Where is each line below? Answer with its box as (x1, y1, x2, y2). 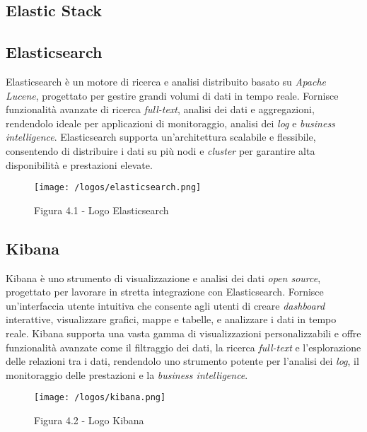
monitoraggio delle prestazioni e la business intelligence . (6, 367, 248, 382)
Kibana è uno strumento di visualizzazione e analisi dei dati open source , (6, 270, 321, 285)
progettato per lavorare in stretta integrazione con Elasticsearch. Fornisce (6, 284, 324, 299)
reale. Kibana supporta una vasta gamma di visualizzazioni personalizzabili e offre (6, 325, 361, 340)
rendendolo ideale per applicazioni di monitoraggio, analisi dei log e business (6, 115, 335, 130)
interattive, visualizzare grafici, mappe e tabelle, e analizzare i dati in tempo (6, 312, 337, 327)
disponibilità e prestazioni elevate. (6, 157, 153, 172)
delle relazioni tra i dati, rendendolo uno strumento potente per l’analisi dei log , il (6, 354, 359, 368)
